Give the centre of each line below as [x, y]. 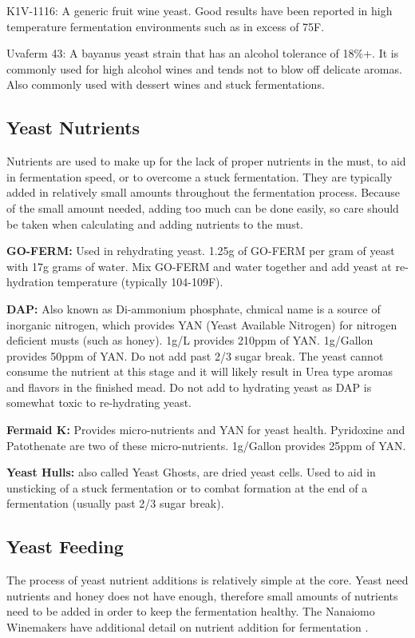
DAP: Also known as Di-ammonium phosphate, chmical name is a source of [194, 308]
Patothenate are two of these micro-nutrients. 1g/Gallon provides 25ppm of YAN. [206, 445]
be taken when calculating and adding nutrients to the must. [155, 223]
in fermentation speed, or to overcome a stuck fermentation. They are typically [200, 176]
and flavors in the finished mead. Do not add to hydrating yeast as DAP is [189, 387]
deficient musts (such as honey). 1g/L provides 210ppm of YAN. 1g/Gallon [190, 340]
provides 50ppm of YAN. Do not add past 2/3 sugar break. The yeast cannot [195, 355]
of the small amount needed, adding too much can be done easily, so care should [203, 207]
